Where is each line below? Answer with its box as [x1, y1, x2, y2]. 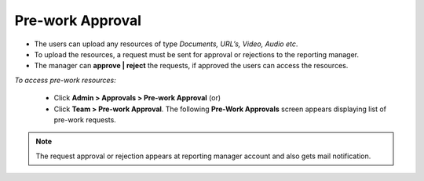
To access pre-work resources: [14, 75, 117, 85]
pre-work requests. [53, 114, 117, 125]
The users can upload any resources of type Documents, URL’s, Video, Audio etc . [34, 39, 298, 49]
